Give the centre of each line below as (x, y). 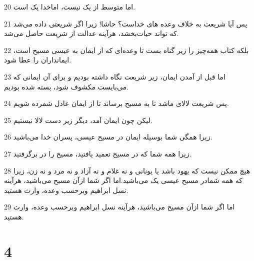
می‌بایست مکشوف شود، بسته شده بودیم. (66, 86)
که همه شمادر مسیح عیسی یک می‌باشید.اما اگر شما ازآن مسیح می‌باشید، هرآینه (123, 180)
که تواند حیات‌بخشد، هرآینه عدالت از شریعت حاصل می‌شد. (91, 33)
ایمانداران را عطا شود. (38, 60)
